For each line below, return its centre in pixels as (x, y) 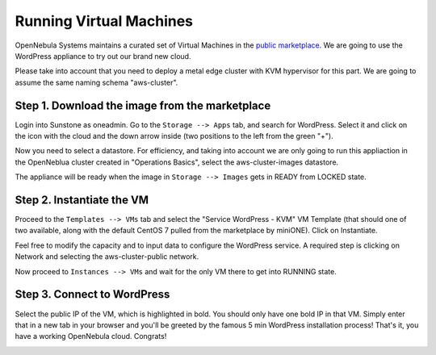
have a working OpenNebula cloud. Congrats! (91, 336)
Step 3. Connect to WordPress (92, 294)
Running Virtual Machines (104, 21)
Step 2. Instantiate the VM (82, 200)
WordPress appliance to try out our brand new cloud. (103, 56)
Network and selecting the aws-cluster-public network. (107, 257)
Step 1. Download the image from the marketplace (143, 105)
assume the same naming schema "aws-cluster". (96, 82)
